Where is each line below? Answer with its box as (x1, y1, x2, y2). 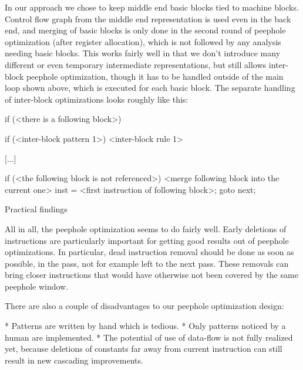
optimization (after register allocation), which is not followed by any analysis (5, 35, 281, 47)
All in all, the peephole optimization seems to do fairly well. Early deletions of (5, 222, 287, 235)
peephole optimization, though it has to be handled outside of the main (26, 70, 284, 82)
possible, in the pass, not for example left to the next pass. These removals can (5, 257, 289, 269)
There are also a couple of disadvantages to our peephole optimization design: (5, 300, 284, 312)
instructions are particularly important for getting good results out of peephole (5, 234, 289, 246)
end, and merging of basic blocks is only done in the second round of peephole (5, 24, 286, 36)
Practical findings (5, 203, 68, 215)
